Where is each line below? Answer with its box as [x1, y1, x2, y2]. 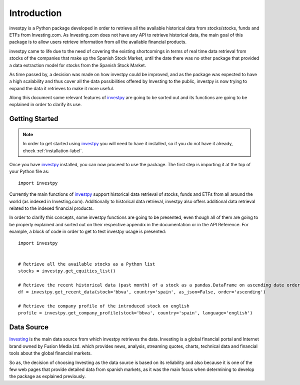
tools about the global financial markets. [9, 350, 92, 356]
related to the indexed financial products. [9, 205, 94, 211]
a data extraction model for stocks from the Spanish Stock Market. [9, 62, 146, 68]
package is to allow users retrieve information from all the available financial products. [9, 39, 187, 45]
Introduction [9, 8, 62, 19]
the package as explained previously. [9, 373, 86, 379]
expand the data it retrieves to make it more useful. [9, 85, 114, 91]
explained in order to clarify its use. [9, 102, 82, 108]
